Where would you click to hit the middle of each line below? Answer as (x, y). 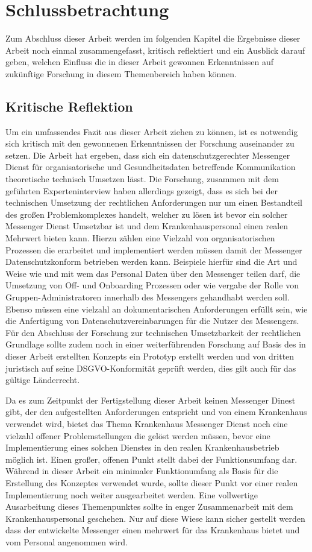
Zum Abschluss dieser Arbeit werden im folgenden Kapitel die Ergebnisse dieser (153, 38)
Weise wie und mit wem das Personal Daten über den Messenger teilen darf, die (153, 273)
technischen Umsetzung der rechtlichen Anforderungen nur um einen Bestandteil (154, 202)
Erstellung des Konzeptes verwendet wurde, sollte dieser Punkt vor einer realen (152, 482)
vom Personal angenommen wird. (67, 541)
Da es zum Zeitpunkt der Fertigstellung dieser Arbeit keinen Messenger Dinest (151, 400)
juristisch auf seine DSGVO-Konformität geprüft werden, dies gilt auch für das (151, 368)
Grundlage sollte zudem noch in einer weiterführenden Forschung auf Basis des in (156, 344)
